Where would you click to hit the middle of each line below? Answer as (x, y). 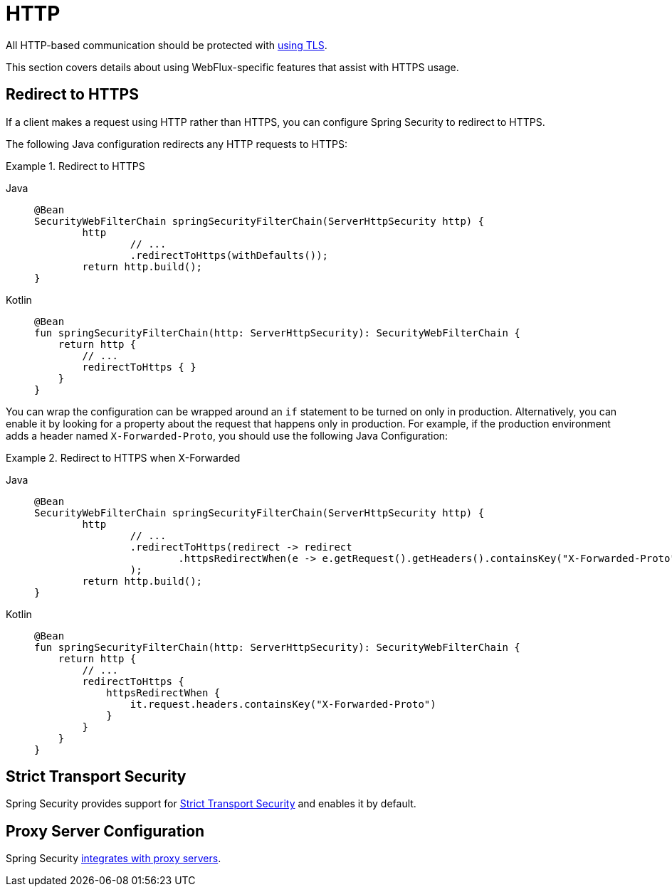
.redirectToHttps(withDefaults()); (229, 255)
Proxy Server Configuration (105, 831)
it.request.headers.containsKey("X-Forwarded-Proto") (283, 704)
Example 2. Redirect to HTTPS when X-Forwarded (123, 457)
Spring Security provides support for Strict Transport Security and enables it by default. (211, 804)
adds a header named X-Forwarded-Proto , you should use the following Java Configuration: (227, 435)
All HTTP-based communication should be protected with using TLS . (167, 45)
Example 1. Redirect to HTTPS (75, 166)
